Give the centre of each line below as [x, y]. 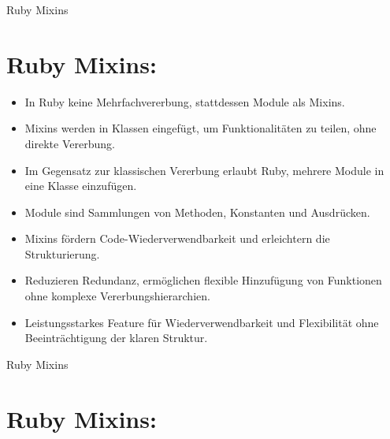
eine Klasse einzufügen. [81, 186]
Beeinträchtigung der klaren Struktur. [116, 338]
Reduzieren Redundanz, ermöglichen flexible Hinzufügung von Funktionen [203, 280]
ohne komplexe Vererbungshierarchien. [117, 296]
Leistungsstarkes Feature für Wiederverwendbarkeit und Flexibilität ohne [202, 322]
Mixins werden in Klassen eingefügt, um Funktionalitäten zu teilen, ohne [201, 128]
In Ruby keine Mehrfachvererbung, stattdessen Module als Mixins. [185, 101]
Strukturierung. [62, 253]
